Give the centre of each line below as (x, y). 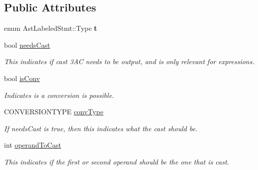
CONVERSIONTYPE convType (54, 112)
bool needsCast (27, 44)
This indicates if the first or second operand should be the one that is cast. (117, 161)
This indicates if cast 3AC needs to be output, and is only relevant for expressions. (129, 61)
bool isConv (22, 78)
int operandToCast (33, 145)
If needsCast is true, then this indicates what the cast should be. (101, 128)
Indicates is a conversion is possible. (59, 95)
